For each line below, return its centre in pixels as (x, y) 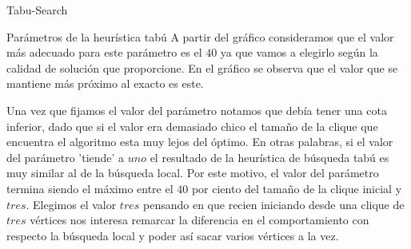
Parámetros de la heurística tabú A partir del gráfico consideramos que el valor (200, 36)
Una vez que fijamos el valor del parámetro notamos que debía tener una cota (197, 110)
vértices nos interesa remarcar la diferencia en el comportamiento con (200, 220)
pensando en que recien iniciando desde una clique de (274, 204)
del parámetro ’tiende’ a (66, 157)
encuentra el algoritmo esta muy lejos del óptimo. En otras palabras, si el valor (200, 142)
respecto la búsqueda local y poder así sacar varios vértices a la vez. (173, 235)
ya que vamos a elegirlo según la (299, 52)
